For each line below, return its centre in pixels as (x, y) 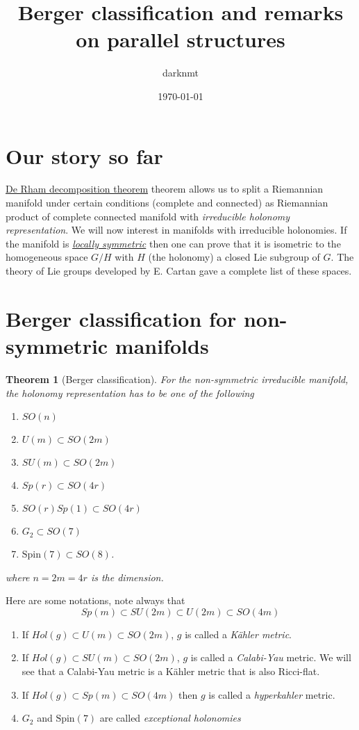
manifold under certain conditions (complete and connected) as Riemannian (167, 203)
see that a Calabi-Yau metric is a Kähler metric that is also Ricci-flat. (171, 671)
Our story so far (84, 155)
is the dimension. (127, 577)
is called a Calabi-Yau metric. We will (271, 657)
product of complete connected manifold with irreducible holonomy (148, 216)
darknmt (181, 73)
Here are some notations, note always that (95, 600)
